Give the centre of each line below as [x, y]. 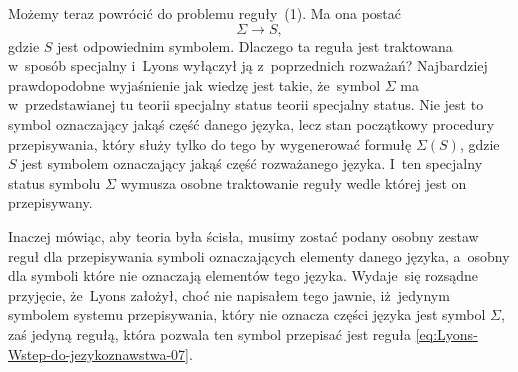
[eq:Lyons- [446, 333]
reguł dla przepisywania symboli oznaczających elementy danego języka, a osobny [259, 255]
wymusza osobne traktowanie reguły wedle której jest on [293, 182]
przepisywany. [50, 202]
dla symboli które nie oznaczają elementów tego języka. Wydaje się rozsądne [243, 275]
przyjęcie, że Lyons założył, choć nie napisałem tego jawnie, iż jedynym [229, 294]
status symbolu [54, 182]
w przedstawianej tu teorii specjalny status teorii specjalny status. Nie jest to [246, 104]
